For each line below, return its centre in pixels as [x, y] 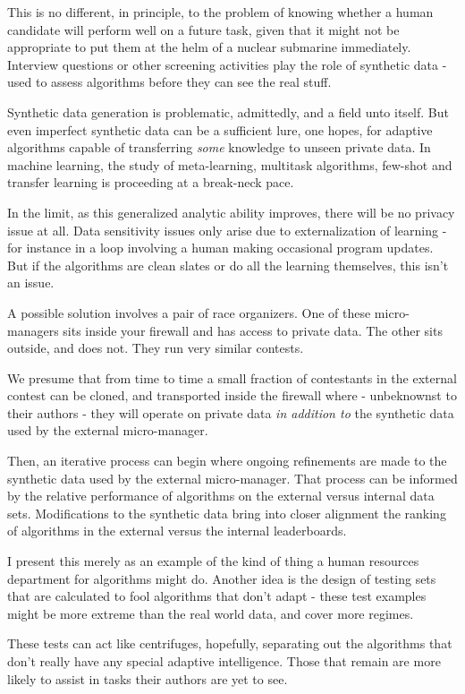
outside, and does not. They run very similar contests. [156, 348]
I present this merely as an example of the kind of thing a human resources [213, 561]
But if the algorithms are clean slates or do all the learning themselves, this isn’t [228, 265]
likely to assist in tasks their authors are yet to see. [148, 678]
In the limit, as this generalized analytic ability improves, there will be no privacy [231, 212]
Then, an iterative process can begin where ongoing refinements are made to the [227, 461]
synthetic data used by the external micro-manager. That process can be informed [232, 478]
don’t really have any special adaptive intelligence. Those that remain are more [224, 661]
